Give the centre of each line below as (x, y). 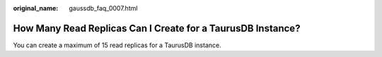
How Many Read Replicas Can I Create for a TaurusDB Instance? (157, 28)
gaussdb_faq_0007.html (103, 8)
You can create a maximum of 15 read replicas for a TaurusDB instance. (117, 45)
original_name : (36, 8)
